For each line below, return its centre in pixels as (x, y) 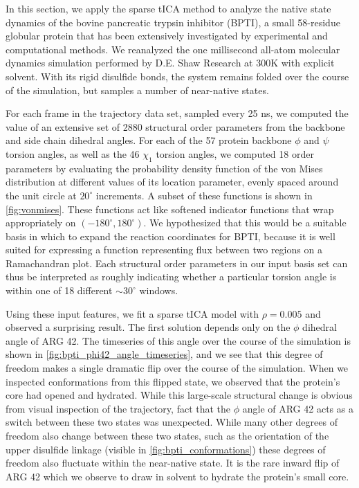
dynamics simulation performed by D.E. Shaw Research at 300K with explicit (170, 63)
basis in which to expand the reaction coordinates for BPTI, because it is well (171, 236)
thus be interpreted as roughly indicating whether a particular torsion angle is (171, 277)
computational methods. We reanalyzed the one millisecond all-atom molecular (173, 49)
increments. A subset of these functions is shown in (204, 195)
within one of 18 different (59, 290)
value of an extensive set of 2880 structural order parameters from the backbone (175, 126)
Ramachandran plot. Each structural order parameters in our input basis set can (177, 263)
